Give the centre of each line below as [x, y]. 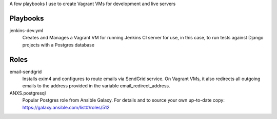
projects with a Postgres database [58, 45]
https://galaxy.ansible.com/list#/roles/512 [66, 107]
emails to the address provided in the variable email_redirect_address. [96, 86]
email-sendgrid [26, 72]
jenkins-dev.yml [26, 30]
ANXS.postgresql [28, 93]
